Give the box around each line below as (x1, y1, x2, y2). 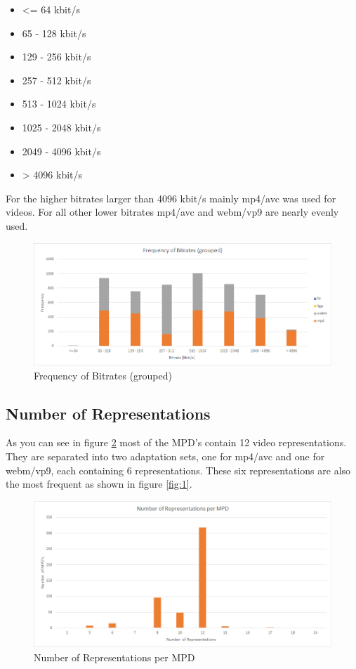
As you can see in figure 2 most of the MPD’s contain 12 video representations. (6, 435, 347, 450)
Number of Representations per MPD (34, 650, 195, 665)
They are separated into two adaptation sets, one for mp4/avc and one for (6, 448, 325, 463)
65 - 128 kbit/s (22, 25, 86, 40)
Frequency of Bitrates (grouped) (34, 368, 172, 382)
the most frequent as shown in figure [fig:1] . (6, 476, 192, 491)
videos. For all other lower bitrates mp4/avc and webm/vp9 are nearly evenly (6, 204, 339, 219)
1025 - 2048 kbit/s (22, 119, 101, 134)
